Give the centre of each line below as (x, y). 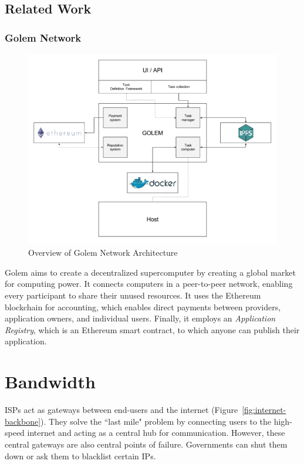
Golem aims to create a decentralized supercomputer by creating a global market (150, 272)
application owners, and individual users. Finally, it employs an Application (140, 318)
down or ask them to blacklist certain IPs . (80, 455)
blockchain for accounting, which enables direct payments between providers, (143, 306)
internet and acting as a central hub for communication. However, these (156, 433)
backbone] (23, 421)
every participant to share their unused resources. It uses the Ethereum (133, 295)
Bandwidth (50, 382)
